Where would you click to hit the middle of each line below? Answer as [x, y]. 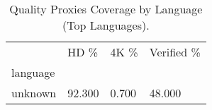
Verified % [175, 52]
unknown [34, 93]
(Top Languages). [106, 25]
